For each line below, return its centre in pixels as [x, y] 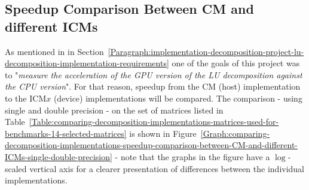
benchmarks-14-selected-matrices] [66, 133]
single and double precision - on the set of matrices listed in [114, 110]
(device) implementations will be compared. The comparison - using [178, 98]
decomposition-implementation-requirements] [87, 63]
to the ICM [26, 98]
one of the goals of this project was [236, 63]
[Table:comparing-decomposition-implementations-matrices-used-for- [154, 122]
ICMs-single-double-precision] [59, 156]
